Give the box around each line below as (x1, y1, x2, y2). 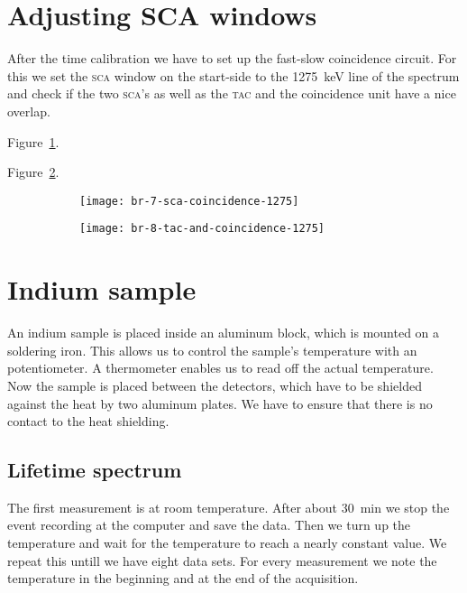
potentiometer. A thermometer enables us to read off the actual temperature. (7, 358, 434, 377)
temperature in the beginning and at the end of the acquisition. (7, 569, 359, 588)
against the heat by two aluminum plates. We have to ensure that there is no (7, 394, 433, 412)
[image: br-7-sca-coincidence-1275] (79, 194, 299, 208)
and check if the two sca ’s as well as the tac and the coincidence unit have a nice (7, 84, 456, 103)
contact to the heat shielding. (7, 412, 169, 431)
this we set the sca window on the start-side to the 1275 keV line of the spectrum (7, 66, 460, 85)
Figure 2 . (7, 162, 60, 181)
